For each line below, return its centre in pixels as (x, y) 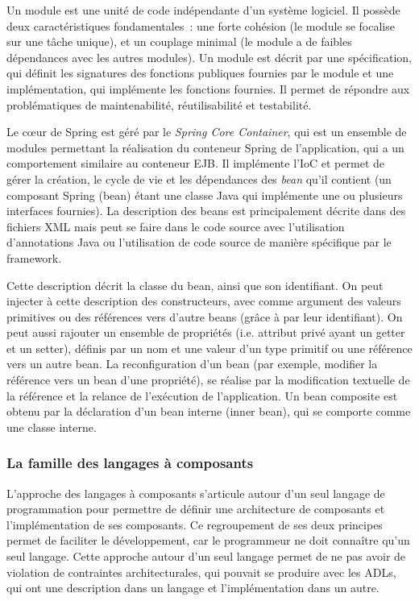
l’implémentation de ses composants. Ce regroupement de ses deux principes (195, 524)
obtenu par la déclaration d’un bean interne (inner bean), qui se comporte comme (209, 411)
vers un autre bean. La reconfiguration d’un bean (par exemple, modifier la (192, 364)
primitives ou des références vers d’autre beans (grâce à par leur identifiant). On (205, 316)
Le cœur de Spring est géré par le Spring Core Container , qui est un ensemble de (207, 132)
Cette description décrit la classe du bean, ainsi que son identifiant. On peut (195, 285)
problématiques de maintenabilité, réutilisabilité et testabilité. (159, 104)
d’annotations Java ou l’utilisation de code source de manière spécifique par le (199, 242)
